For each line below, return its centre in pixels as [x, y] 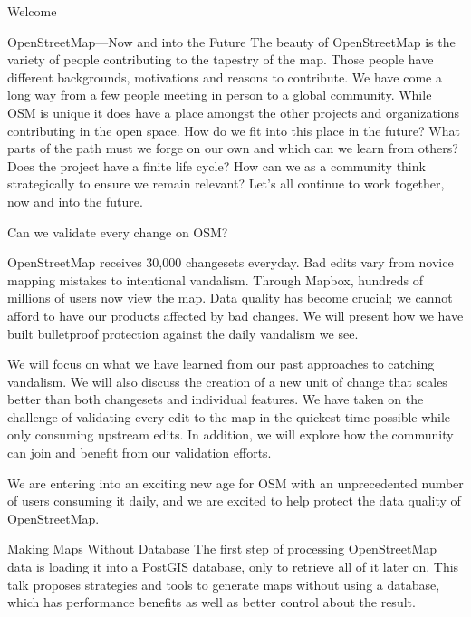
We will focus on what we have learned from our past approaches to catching [221, 364]
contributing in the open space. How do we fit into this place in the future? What [234, 130]
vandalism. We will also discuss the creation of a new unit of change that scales [227, 381]
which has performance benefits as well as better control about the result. [211, 602]
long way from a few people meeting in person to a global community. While [220, 95]
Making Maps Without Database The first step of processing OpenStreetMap [222, 549]
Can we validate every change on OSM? [118, 231]
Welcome [32, 11]
